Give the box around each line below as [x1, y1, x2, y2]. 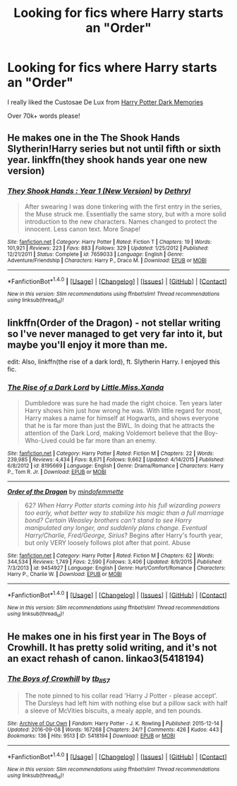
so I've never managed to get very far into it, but [7, 328, 223, 340]
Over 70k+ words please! [7, 111, 80, 120]
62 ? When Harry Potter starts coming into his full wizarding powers [24, 501, 221, 509]
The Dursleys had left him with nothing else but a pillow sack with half [24, 699, 228, 707]
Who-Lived [24, 436, 58, 445]
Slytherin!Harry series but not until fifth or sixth [7, 143, 221, 155]
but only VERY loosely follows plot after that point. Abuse [24, 538, 190, 547]
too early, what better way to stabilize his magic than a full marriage [24, 508, 224, 517]
